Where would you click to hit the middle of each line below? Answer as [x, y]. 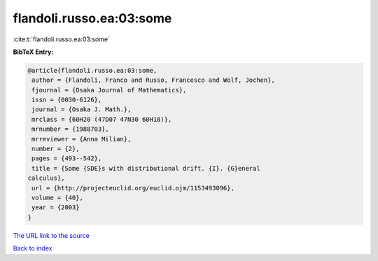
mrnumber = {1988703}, [71, 129]
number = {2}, [56, 149]
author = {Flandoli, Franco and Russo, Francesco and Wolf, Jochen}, [154, 80]
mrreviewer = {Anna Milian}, [82, 139]
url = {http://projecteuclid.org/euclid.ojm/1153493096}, [133, 188]
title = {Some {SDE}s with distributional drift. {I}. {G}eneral [146, 168]
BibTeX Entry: [33, 52]
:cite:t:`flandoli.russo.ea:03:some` [61, 39]
